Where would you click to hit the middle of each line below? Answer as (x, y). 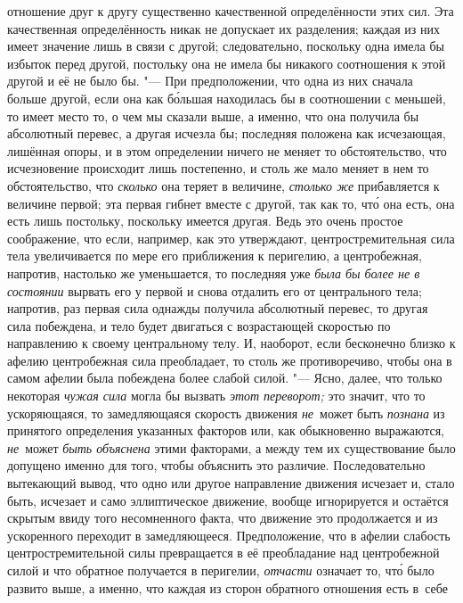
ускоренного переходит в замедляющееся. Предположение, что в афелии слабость (229, 535)
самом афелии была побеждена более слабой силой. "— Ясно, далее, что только (225, 378)
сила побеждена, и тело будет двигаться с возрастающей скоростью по (199, 325)
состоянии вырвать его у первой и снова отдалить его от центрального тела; (215, 290)
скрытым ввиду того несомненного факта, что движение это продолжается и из (223, 518)
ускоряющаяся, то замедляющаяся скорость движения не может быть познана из (226, 413)
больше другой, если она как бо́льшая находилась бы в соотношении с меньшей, (227, 98)
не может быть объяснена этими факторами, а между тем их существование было (231, 447)
